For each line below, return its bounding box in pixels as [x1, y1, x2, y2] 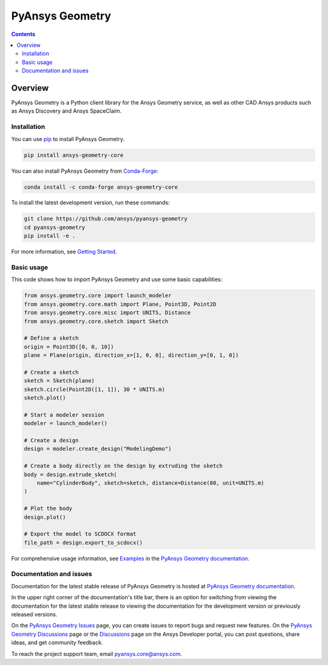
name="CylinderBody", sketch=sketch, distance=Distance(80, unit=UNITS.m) [36, 479, 264, 486]
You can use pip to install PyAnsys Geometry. [11, 135, 125, 142]
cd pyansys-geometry [24, 224, 85, 231]
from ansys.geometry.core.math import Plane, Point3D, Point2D [24, 301, 217, 307]
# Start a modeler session [24, 411, 104, 418]
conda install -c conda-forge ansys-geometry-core [24, 183, 179, 190]
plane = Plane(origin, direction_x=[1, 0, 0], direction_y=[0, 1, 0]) [24, 352, 239, 359]
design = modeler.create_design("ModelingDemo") [24, 445, 172, 453]
